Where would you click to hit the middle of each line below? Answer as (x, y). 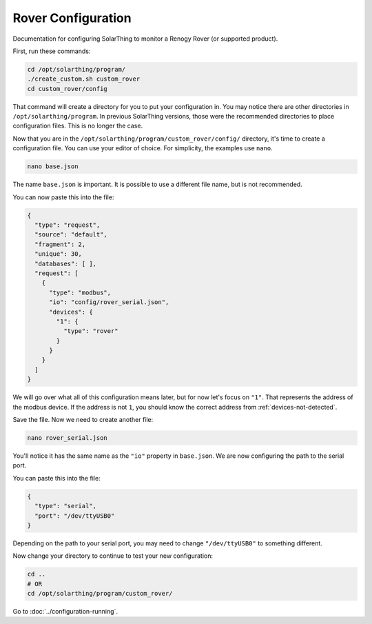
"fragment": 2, (60, 244)
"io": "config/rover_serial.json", (109, 302)
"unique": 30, (59, 254)
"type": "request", (68, 225)
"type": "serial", (65, 506)
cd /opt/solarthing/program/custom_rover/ (100, 594)
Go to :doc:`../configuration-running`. (65, 612)
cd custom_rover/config (68, 89)
